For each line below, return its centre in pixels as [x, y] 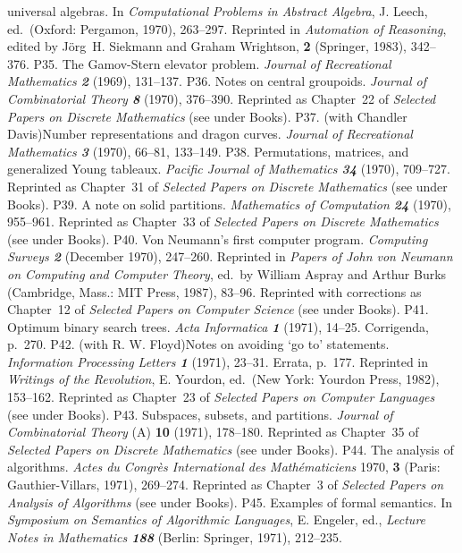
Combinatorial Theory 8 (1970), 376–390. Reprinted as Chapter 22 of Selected [222, 98]
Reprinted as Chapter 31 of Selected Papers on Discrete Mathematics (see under [227, 186]
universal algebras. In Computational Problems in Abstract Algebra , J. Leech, [218, 11]
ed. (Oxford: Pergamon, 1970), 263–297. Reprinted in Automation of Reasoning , [227, 28]
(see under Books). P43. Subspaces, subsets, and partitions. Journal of [200, 414]
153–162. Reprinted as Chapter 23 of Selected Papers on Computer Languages [221, 397]
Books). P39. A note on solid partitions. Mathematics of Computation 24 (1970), [229, 204]
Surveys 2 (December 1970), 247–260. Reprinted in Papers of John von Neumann [230, 256]
